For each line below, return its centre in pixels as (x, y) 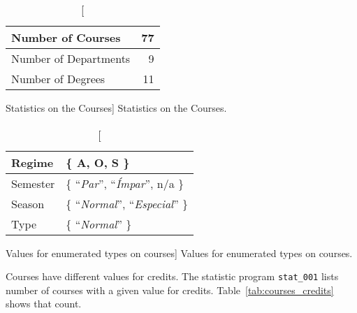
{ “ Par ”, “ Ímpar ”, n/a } (125, 183)
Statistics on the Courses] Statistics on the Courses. (116, 108)
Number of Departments (71, 58)
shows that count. (44, 304)
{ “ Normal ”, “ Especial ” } (127, 203)
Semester (33, 183)
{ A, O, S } (98, 162)
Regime (32, 162)
